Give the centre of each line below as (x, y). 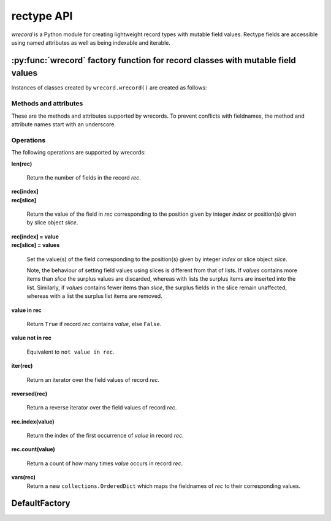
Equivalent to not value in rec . (70, 352)
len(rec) (22, 164)
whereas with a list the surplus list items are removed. (94, 296)
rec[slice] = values (36, 245)
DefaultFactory (41, 504)
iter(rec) (22, 366)
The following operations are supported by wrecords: (79, 153)
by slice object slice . (52, 222)
